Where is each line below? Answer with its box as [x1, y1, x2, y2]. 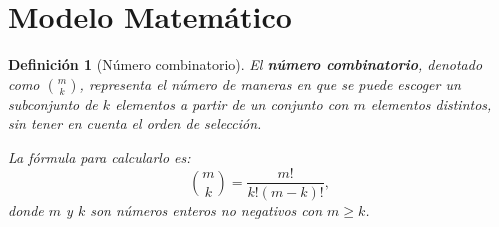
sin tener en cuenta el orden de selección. [8, 113, 262, 134]
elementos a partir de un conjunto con [115, 93, 349, 114]
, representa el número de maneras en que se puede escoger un [79, 73, 461, 94]
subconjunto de [8, 93, 98, 114]
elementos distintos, [370, 93, 492, 114]
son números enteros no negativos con [90, 199, 323, 220]
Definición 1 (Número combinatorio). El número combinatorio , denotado [8, 54, 483, 75]
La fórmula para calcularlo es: [8, 146, 191, 167]
